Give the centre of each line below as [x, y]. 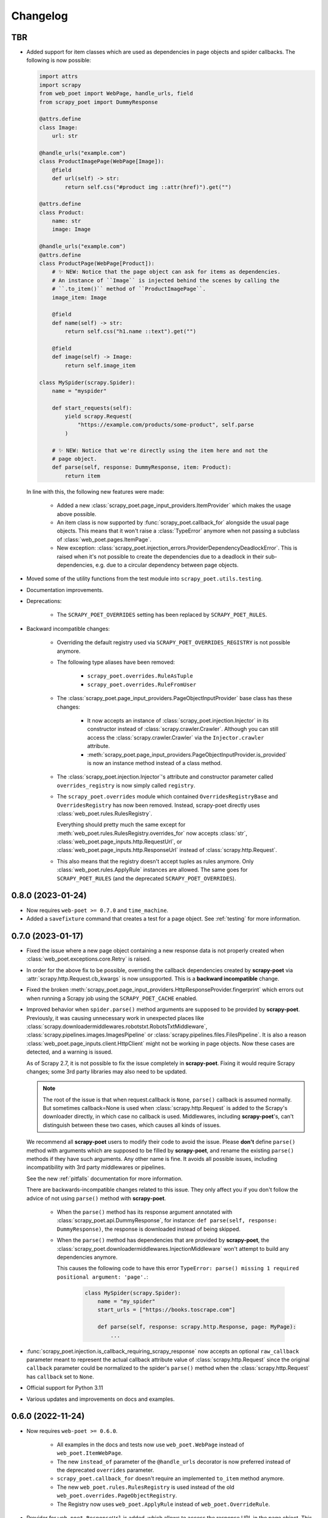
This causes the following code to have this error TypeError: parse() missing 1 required [178, 1268]
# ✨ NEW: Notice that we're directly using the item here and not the [160, 450]
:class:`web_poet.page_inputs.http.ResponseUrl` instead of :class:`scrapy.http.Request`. [167, 850]
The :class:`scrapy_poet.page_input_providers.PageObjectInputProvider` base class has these [175, 698]
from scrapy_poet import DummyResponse [98, 102]
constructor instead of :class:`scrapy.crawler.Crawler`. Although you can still [183, 729]
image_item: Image [79, 297]
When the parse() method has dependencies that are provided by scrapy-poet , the [163, 1240]
